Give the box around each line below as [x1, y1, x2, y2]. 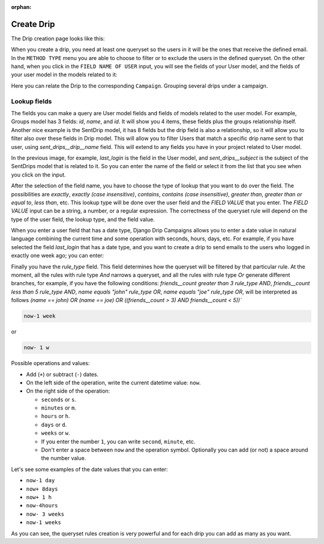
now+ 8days [26, 485, 58, 492]
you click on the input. [11, 171, 66, 178]
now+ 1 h [26, 494, 52, 501]
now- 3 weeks [26, 510, 65, 518]
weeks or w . [41, 429, 70, 437]
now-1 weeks [26, 519, 61, 526]
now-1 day [26, 477, 55, 484]
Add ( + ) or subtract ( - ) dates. [26, 370, 99, 378]
